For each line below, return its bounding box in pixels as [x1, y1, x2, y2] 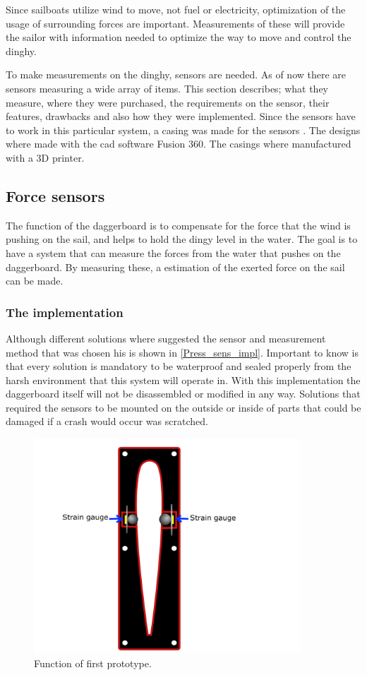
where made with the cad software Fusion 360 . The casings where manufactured [6, 136, 351, 151]
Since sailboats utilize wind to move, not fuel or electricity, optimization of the [6, 2, 346, 16]
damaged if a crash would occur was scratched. [6, 414, 208, 429]
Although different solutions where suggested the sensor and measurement [6, 330, 326, 345]
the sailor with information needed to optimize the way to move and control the [6, 30, 351, 44]
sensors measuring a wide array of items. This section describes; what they [6, 80, 329, 95]
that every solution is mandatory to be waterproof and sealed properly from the [6, 359, 351, 374]
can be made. [6, 273, 64, 288]
